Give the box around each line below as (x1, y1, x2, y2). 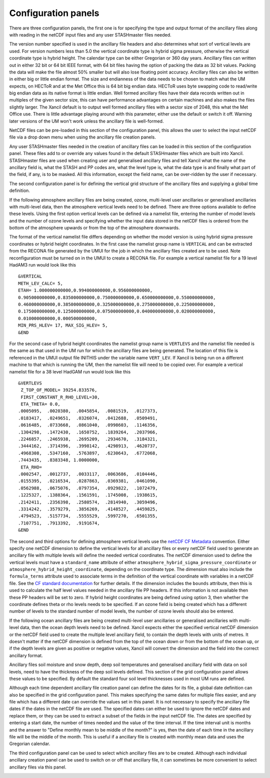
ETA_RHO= (20, 464, 42, 470)
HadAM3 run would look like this (9, 262, 76, 268)
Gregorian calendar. (9, 740, 50, 747)
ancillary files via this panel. (9, 764, 66, 770)
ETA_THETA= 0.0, (20, 401, 60, 407)
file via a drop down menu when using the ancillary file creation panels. (9, 134, 156, 140)
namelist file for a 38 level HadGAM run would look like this (9, 368, 131, 374)
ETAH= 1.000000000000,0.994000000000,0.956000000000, (18, 287, 152, 293)
